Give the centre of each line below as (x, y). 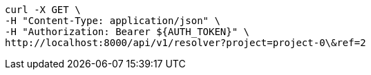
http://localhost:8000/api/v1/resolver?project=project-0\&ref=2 (185, 43)
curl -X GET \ (43, 10)
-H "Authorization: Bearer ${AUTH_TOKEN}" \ (127, 32)
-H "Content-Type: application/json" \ (113, 21)
